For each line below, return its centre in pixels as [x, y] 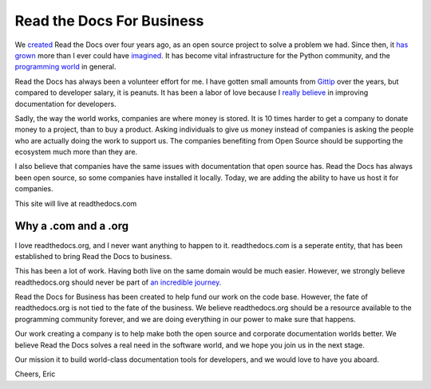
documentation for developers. [65, 104]
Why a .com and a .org [72, 226]
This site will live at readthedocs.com [76, 203]
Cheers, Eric [35, 374]
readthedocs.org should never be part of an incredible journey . [118, 282]
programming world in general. [65, 67]
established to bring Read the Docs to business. [93, 256]
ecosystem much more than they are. [76, 152]
